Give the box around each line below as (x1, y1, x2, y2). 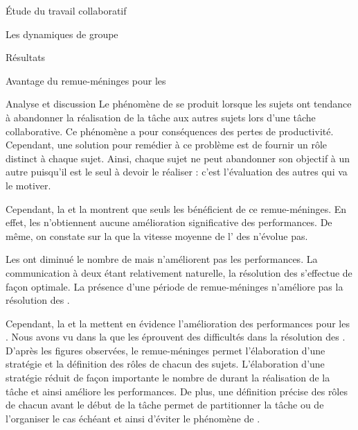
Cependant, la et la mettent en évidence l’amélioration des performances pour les (6, 316, 350, 330)
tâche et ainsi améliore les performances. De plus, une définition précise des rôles (6, 384, 348, 398)
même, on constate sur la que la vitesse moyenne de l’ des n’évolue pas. (6, 228, 308, 243)
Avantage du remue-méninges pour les (6, 73, 166, 87)
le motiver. (6, 178, 51, 192)
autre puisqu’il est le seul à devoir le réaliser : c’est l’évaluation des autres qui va (6, 164, 348, 179)
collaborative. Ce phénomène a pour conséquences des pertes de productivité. (6, 123, 334, 138)
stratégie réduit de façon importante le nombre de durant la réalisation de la (6, 370, 330, 385)
